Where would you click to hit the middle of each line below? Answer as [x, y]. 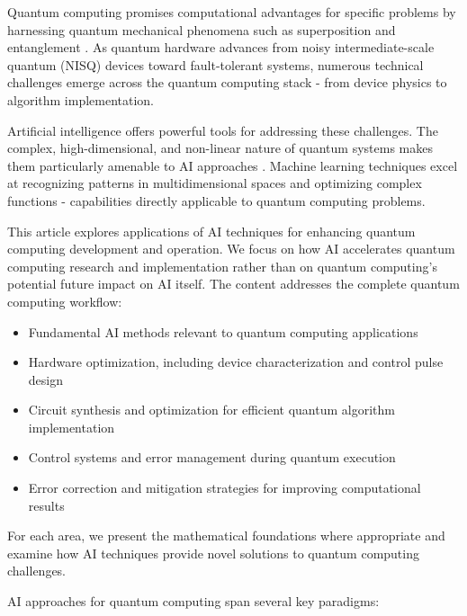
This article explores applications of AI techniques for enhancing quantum [211, 231]
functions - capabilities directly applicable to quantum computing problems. [216, 200]
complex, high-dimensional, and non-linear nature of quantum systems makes [220, 148]
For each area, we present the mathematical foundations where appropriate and [226, 536]
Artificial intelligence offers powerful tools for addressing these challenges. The [223, 130]
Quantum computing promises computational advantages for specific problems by [232, 12]
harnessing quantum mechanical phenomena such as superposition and [202, 29]
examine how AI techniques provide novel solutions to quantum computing [213, 553]
